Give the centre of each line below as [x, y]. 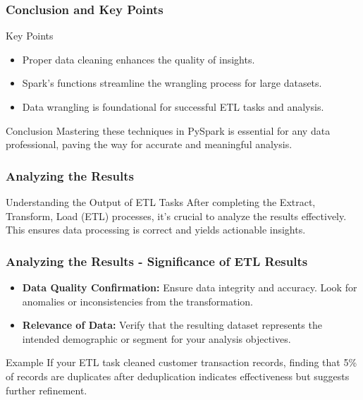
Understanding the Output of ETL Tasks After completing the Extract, [161, 202]
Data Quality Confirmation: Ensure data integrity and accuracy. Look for [190, 287]
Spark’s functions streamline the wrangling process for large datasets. [172, 83]
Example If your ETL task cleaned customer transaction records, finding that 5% [181, 362]
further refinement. [47, 390]
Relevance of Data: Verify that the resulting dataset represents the [172, 325]
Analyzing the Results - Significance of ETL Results [157, 261]
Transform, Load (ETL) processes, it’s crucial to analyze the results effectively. [176, 216]
